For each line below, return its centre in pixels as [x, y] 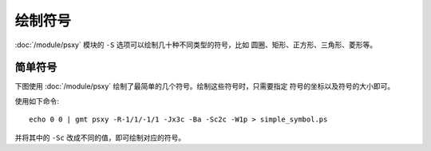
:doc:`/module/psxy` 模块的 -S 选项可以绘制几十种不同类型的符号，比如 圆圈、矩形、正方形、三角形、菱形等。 [196, 45]
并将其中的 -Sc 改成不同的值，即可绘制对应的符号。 [100, 137]
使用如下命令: [37, 101]
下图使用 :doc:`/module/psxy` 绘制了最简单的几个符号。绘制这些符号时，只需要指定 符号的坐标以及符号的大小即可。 [205, 86]
